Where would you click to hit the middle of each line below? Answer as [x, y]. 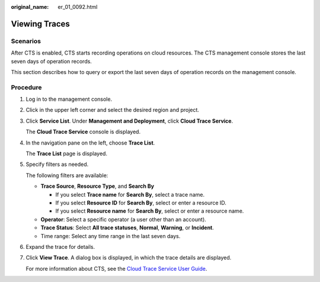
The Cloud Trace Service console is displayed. [83, 132]
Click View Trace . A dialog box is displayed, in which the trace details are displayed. [129, 258]
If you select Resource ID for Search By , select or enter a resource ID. [141, 203]
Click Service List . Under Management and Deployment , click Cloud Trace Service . [129, 121]
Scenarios [26, 41]
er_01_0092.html [78, 7]
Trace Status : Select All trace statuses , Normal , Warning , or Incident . [127, 227]
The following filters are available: [67, 175]
